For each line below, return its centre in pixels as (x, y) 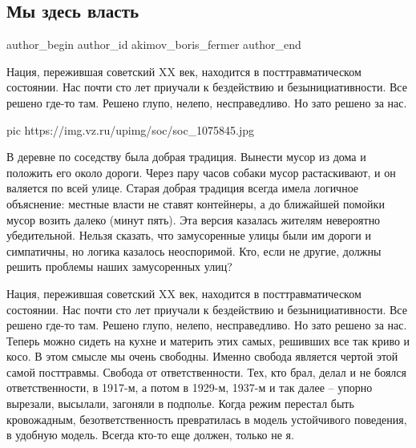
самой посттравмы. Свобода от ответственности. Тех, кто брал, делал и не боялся (206, 371)
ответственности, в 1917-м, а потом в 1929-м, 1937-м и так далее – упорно (190, 387)
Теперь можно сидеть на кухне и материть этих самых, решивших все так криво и (208, 340)
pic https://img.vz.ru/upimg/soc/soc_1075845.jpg (131, 129)
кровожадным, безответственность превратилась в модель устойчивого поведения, (207, 419)
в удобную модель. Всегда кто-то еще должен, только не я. (150, 435)
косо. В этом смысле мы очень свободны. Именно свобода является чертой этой (202, 356)
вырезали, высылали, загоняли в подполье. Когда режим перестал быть (180, 404)
